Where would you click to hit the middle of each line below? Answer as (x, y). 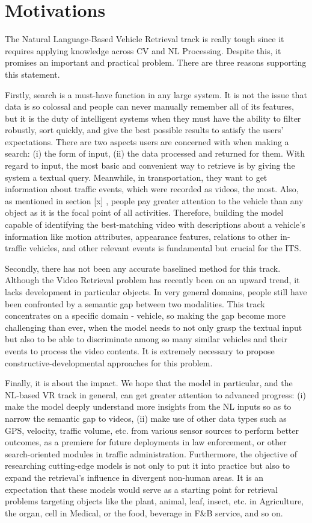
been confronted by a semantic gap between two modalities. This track (135, 303)
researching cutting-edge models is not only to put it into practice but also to (148, 465)
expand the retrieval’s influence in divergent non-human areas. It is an (134, 477)
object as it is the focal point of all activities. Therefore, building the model (144, 212)
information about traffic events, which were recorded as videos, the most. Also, (152, 189)
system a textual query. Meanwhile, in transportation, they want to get (136, 177)
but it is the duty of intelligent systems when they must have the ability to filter (153, 118)
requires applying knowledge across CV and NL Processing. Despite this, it (143, 50)
